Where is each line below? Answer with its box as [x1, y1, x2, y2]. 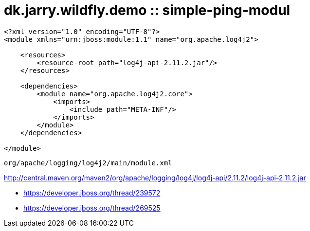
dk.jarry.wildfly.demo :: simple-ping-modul [4, 2, 291, 18]
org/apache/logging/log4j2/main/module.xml [4, 159, 172, 167]
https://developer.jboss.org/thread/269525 [23, 203, 161, 212]
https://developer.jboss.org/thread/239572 [23, 188, 161, 197]
